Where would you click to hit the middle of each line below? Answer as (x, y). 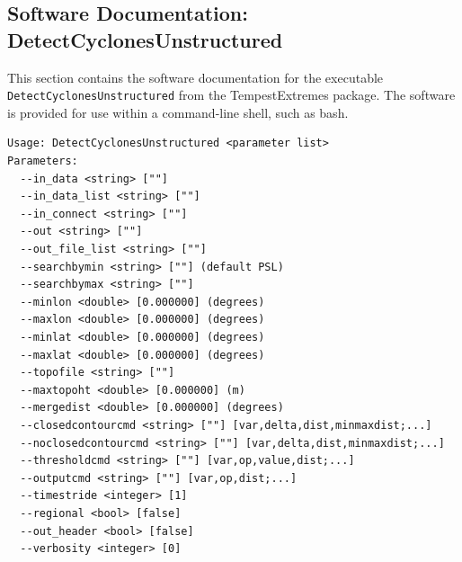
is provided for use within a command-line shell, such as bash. (178, 112)
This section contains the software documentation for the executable (195, 77)
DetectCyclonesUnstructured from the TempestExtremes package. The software (231, 95)
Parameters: (43, 161)
